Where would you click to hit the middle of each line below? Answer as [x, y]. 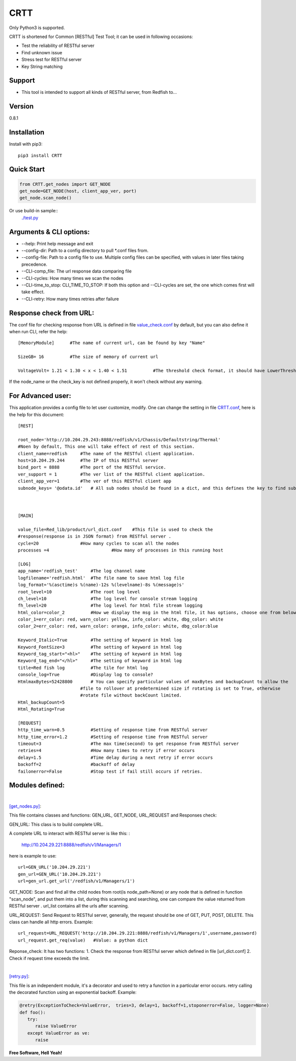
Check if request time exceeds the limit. [49, 958]
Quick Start [27, 170]
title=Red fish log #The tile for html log [83, 668]
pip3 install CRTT [40, 155]
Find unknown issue [42, 52]
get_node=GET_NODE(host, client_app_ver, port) [78, 191]
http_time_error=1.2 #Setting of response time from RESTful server [113, 737]
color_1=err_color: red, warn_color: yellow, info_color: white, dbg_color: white [121, 619]
